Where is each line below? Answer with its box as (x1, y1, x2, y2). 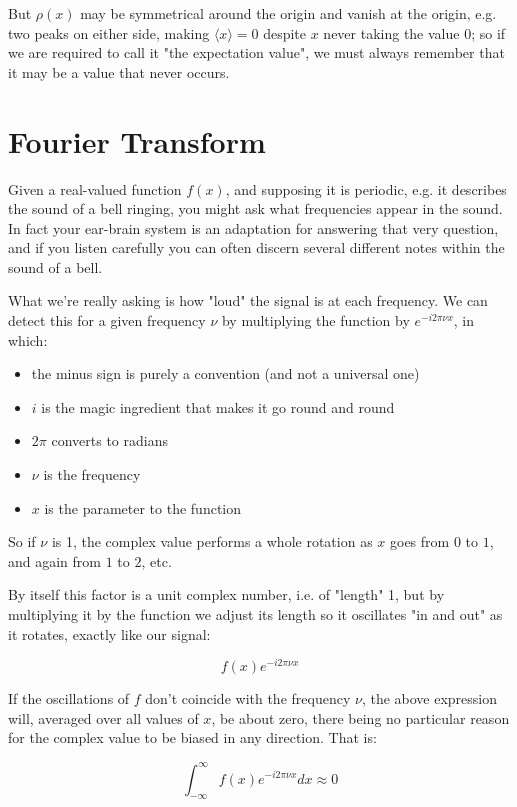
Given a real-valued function (8, 178, 182, 199)
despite (263, 22, 307, 43)
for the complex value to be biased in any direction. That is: (8, 727, 377, 748)
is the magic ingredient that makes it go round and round (41, 396, 395, 417)
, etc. (141, 550, 172, 571)
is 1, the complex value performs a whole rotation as (51, 531, 373, 552)
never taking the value (323, 22, 460, 43)
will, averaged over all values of (8, 707, 199, 728)
